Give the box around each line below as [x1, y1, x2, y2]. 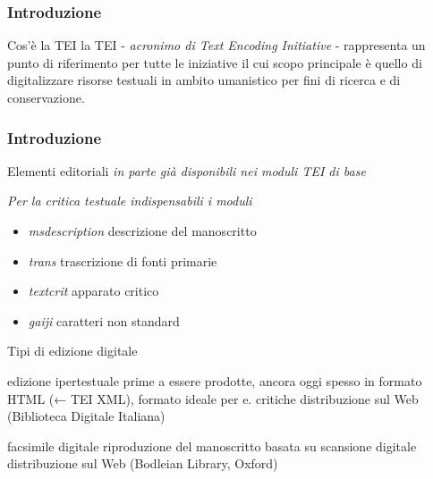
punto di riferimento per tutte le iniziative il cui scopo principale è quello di [7, 53, 422, 71]
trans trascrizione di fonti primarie [28, 251, 217, 270]
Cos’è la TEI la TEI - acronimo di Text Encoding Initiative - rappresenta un [7, 36, 426, 55]
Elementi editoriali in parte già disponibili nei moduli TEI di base [7, 161, 366, 180]
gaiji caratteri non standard [28, 311, 180, 330]
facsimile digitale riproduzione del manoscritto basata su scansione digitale [7, 436, 417, 455]
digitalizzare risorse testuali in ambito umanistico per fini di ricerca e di [7, 71, 401, 89]
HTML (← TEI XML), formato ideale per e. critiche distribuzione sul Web [7, 389, 419, 408]
